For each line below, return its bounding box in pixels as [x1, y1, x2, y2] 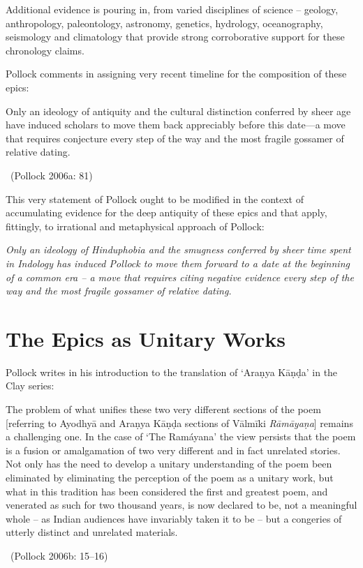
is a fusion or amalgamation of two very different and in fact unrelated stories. [6, 442, 341, 457]
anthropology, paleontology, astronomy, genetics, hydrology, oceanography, [6, 15, 323, 30]
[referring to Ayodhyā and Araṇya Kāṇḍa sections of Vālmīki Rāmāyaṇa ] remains [6, 415, 353, 430]
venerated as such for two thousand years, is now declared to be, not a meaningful [6, 498, 357, 512]
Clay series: [6, 378, 54, 393]
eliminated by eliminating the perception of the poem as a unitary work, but [6, 470, 334, 484]
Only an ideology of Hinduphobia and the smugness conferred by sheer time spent [6, 242, 351, 257]
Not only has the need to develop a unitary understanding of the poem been [6, 456, 332, 471]
